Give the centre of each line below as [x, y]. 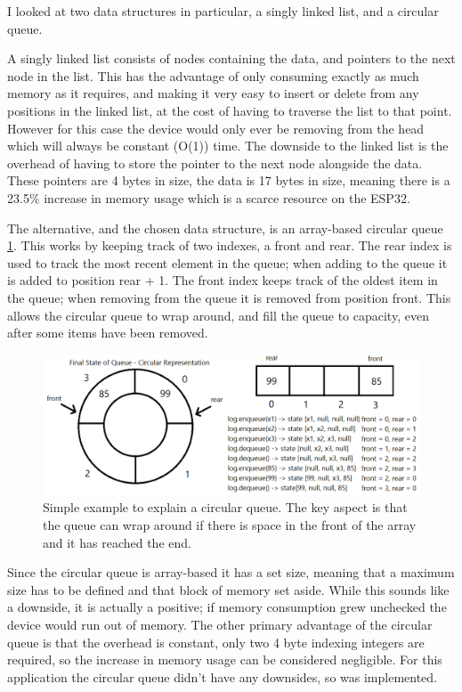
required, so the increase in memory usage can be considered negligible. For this [225, 659]
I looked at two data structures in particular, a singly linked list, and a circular [223, 11]
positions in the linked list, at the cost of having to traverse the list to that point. [230, 110]
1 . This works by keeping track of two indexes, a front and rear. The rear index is [230, 245]
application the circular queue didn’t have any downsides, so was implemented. [222, 676]
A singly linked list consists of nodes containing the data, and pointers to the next [231, 58]
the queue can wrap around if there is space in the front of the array [230, 525]
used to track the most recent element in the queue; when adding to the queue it [227, 262]
